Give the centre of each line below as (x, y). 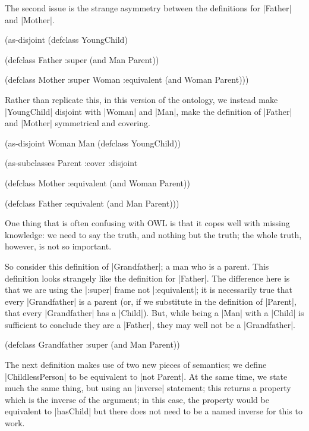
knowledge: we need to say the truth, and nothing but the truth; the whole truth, (153, 234)
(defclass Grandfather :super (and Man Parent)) (92, 344)
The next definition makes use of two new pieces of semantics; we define (136, 365)
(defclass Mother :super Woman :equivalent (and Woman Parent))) (127, 79)
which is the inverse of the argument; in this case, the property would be (137, 399)
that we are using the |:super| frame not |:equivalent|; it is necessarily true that (149, 290)
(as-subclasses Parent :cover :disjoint (71, 163)
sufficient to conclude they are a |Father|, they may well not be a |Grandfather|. (150, 324)
